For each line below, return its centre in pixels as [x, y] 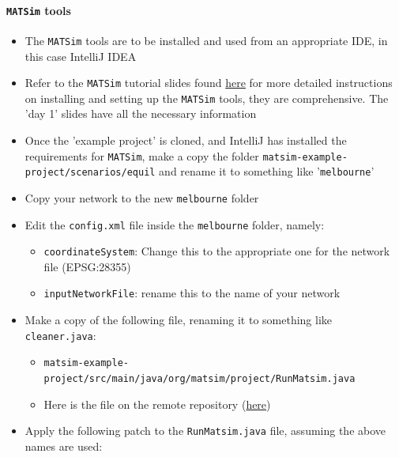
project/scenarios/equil [90, 173]
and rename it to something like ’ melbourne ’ [267, 171]
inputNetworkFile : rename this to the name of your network [192, 293]
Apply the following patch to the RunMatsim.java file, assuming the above [205, 431]
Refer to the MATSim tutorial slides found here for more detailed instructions [209, 83]
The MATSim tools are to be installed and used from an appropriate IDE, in [206, 40]
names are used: [64, 446]
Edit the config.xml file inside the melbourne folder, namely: [175, 224]
